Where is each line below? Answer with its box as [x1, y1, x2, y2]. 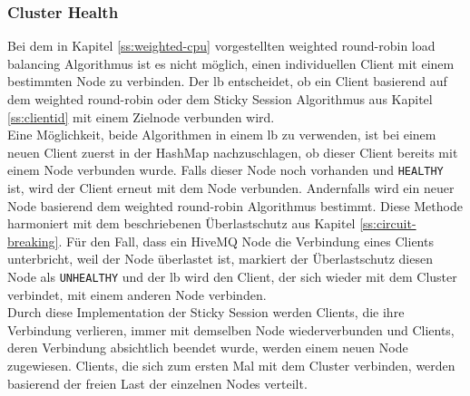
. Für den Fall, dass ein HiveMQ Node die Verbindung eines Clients [58, 231, 434, 250]
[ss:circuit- [359, 214, 416, 233]
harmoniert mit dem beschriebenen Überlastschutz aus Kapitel [7, 214, 356, 233]
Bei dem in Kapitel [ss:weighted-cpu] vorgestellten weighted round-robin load [7, 36, 436, 55]
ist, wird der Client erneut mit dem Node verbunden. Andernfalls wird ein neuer [7, 179, 455, 198]
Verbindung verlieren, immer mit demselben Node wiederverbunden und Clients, [7, 320, 455, 339]
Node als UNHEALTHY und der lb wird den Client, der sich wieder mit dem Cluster [7, 267, 457, 285]
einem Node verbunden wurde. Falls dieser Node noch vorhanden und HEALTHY [7, 160, 444, 179]
